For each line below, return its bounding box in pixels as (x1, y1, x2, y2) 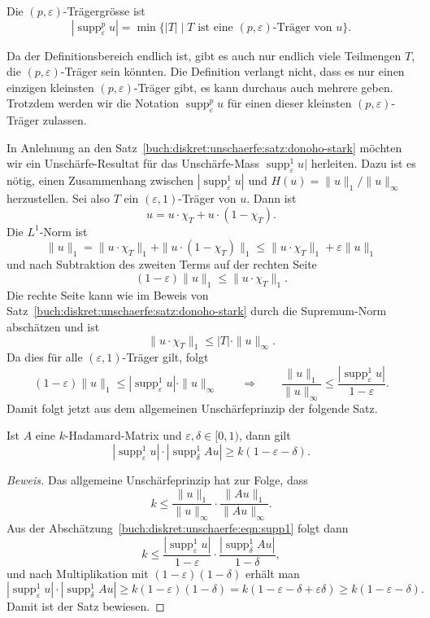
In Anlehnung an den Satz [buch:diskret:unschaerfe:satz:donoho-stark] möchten (7, 138, 402, 156)
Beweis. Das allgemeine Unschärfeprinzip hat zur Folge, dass (7, 471, 308, 488)
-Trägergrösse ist (63, 2, 146, 19)
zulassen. (42, 112, 87, 129)
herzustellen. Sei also (7, 190, 110, 207)
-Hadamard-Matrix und (64, 427, 182, 444)
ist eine (198, 21, 233, 33)
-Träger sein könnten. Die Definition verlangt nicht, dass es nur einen (60, 63, 405, 80)
